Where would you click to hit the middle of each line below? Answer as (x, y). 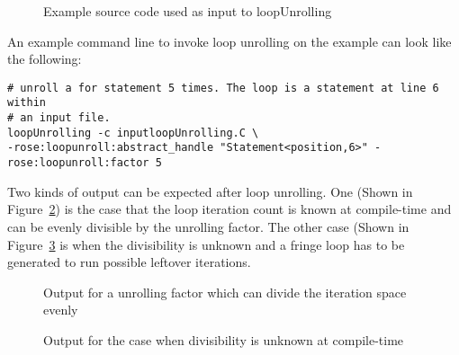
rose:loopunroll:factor (78, 163)
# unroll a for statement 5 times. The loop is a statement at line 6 (223, 88)
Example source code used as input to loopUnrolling (188, 11)
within (27, 103)
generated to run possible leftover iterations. (129, 262)
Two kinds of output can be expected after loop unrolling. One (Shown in (210, 191)
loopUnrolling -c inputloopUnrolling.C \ (133, 133)
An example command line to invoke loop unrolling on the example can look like (229, 41)
